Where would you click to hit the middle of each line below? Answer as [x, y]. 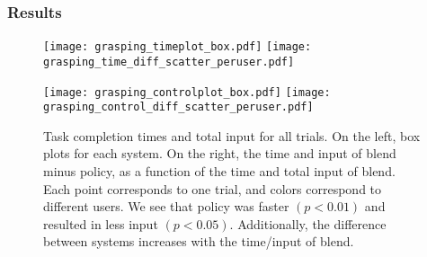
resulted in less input [101, 223]
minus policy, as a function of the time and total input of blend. [219, 171]
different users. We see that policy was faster [166, 206]
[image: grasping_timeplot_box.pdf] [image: [178, 47]
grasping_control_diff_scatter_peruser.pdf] [178, 107]
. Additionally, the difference [308, 223]
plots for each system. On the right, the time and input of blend [220, 153]
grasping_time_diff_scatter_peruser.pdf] [169, 62]
